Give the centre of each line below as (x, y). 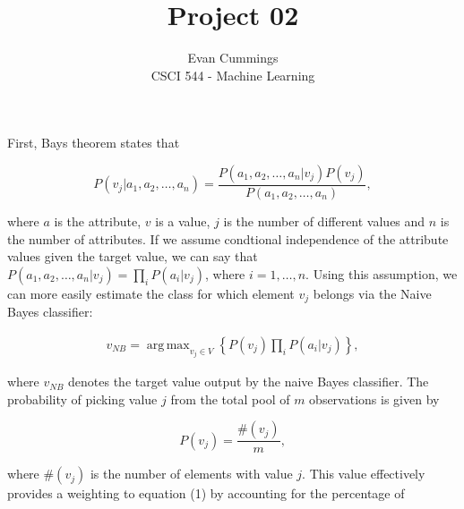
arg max (168, 345)
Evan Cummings (233, 58)
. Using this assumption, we (382, 273)
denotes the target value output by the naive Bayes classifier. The (249, 382)
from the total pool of (230, 399)
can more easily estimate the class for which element (151, 293)
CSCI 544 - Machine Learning (233, 75)
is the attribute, (98, 221)
